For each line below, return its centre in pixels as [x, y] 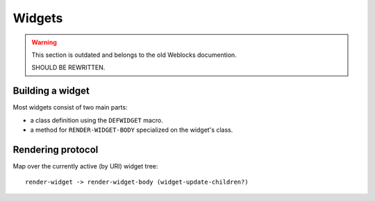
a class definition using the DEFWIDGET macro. [97, 120]
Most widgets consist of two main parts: [70, 107]
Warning [44, 42]
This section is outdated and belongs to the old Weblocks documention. [134, 55]
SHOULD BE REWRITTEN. [68, 68]
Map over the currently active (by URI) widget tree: [85, 166]
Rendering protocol [56, 149]
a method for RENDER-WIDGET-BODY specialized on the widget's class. [132, 130]
